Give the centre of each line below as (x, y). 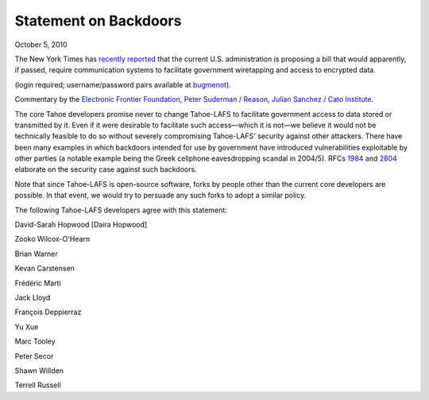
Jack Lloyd (33, 297)
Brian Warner (37, 254)
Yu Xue (27, 327)
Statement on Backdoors (98, 21)
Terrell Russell (38, 385)
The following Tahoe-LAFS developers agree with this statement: (121, 210)
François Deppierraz (48, 312)
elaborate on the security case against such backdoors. (106, 169)
